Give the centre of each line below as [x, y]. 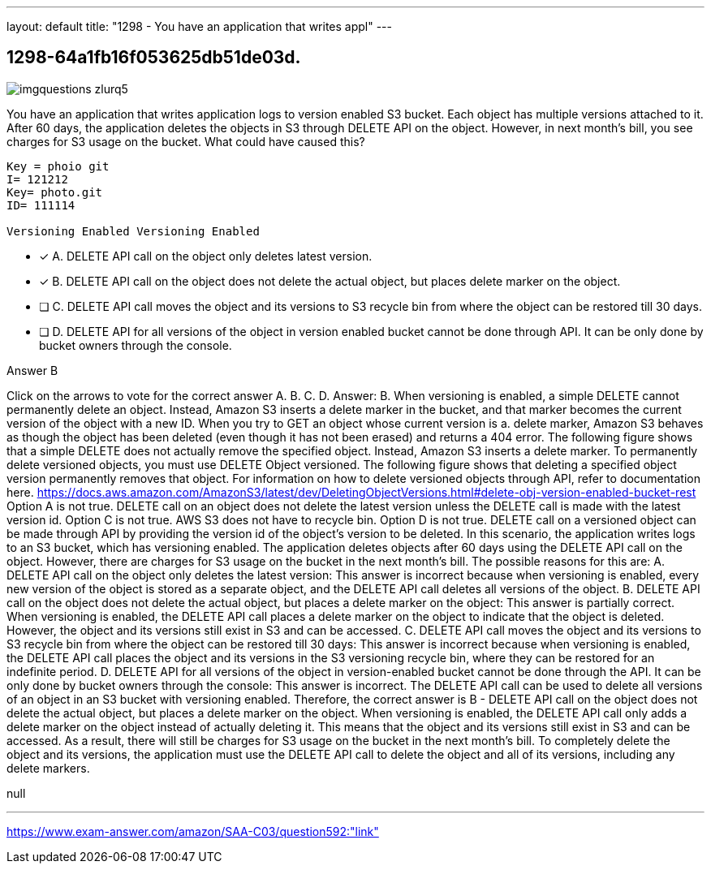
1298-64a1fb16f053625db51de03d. [154, 58]
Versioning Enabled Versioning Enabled [133, 231]
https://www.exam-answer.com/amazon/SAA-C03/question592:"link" [193, 831]
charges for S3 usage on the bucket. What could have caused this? [186, 141]
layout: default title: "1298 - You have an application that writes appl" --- [199, 26]
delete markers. [48, 768]
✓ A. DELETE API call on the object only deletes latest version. [206, 256]
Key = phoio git [58, 166]
